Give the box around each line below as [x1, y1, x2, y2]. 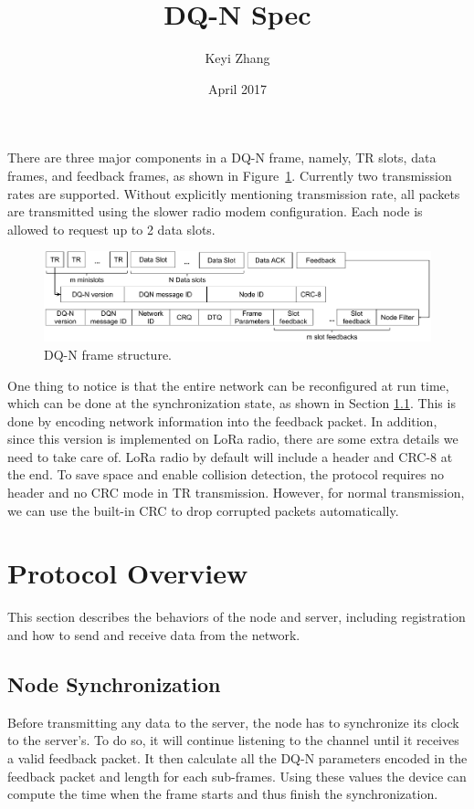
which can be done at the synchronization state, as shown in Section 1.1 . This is [7, 394, 456, 413]
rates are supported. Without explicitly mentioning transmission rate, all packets [7, 184, 460, 203]
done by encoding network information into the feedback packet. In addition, [7, 411, 437, 430]
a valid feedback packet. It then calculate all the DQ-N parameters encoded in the [7, 748, 468, 767]
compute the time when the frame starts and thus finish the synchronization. [7, 784, 438, 804]
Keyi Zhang [205, 48, 270, 68]
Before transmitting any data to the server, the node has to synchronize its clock [7, 712, 459, 731]
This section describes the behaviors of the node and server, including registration [7, 607, 466, 626]
